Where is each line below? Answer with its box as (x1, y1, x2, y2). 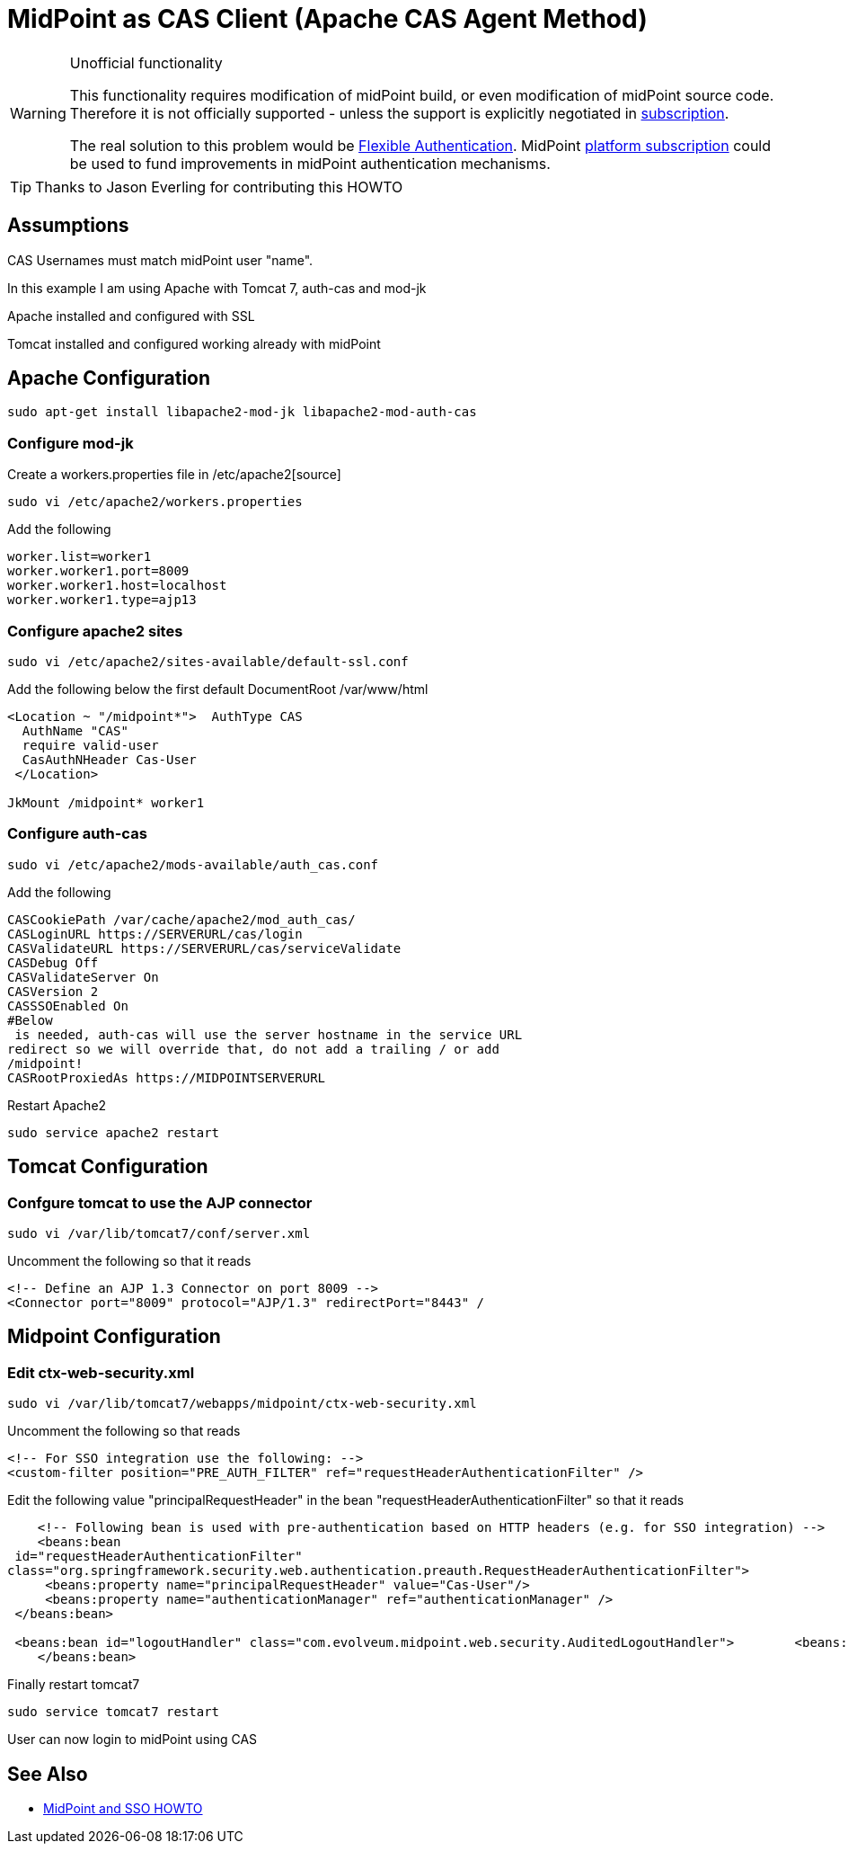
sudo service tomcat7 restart (7, 1704, 220, 1720)
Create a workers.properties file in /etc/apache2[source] (7, 467, 341, 483)
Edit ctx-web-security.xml (7, 1363, 195, 1382)
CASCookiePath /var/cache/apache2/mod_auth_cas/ (7, 912, 356, 927)
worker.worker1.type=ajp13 (7, 592, 197, 608)
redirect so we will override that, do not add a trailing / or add (7, 1041, 499, 1056)
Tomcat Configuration (7, 1155, 208, 1179)
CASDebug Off (7, 955, 99, 970)
